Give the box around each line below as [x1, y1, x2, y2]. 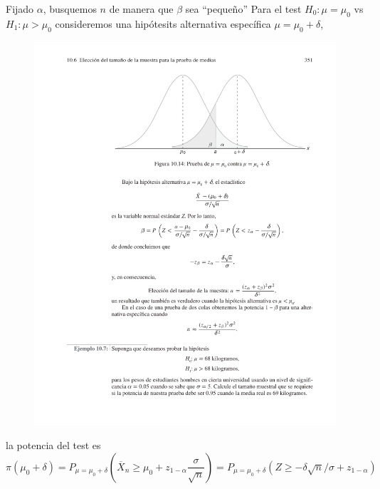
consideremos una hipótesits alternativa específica [55, 16, 271, 31]
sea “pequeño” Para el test [185, 1, 302, 16]
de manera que [109, 1, 174, 16]
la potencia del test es [6, 438, 101, 453]
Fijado [6, 1, 34, 16]
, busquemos [43, 1, 97, 16]
